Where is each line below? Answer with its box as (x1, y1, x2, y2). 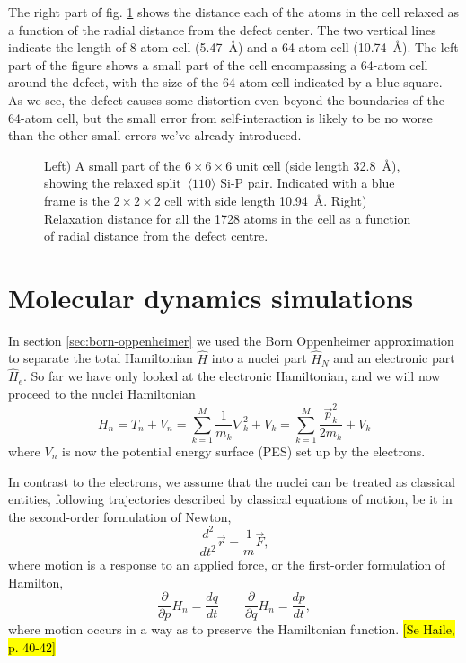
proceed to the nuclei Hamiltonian (8, 385, 196, 403)
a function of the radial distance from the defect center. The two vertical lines (8, 20, 436, 39)
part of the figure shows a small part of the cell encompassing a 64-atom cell (8, 55, 428, 74)
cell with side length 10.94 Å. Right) (164, 190, 367, 209)
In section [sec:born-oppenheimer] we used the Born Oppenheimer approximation (8, 331, 454, 349)
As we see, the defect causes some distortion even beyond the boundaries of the (8, 90, 444, 109)
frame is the (44, 190, 110, 209)
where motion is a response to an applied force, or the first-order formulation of (8, 555, 446, 574)
